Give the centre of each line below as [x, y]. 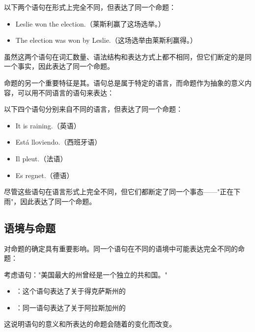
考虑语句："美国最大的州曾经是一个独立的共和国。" [86, 274]
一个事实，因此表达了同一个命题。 [59, 66]
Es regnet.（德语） [44, 175]
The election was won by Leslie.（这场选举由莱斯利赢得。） [106, 40]
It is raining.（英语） [48, 125]
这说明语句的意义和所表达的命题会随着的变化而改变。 [90, 324]
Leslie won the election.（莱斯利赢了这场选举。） [90, 23]
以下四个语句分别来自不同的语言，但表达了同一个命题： [93, 109]
